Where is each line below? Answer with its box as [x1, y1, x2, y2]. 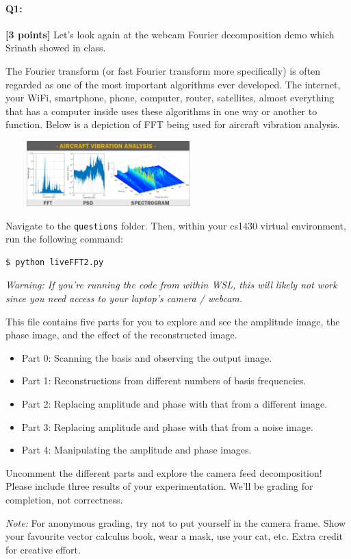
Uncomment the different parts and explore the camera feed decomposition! [5, 465, 322, 480]
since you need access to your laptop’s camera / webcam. [5, 290, 243, 305]
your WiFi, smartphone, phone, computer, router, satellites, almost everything [5, 90, 335, 105]
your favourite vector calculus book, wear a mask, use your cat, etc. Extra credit [5, 529, 343, 543]
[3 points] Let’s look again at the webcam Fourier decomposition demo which [5, 27, 335, 41]
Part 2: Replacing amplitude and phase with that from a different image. [21, 396, 328, 410]
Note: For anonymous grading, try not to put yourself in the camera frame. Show [5, 515, 346, 530]
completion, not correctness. [5, 492, 123, 506]
